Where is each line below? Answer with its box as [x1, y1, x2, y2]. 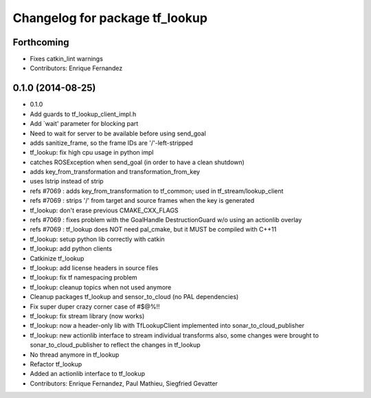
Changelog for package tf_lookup [12, 10, 207, 25]
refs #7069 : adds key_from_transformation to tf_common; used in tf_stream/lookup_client [30, 186, 284, 195]
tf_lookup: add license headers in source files [30, 264, 159, 272]
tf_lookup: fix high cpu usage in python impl [30, 148, 154, 157]
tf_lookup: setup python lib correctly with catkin [30, 234, 165, 243]
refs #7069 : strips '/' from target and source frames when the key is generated [30, 197, 254, 205]
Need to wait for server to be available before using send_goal [30, 129, 206, 137]
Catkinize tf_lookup [30, 254, 85, 263]
